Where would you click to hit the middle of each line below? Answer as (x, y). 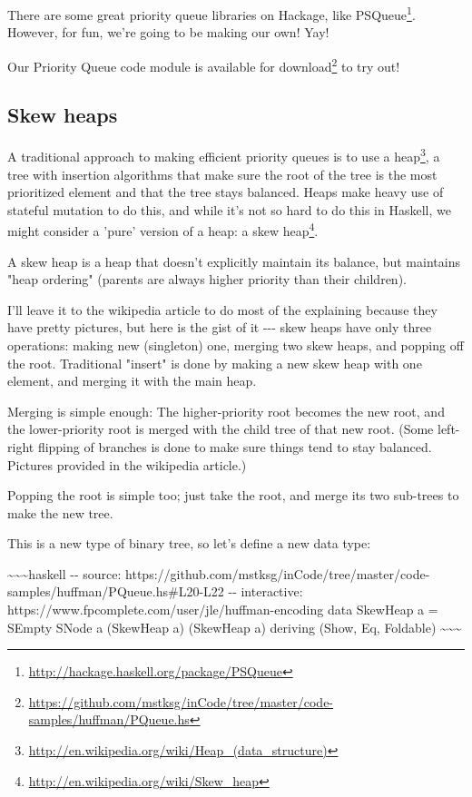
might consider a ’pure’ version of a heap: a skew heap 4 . (163, 229)
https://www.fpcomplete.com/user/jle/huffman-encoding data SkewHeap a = (223, 610)
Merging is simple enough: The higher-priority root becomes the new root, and (226, 411)
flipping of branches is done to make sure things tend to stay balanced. (235, 446)
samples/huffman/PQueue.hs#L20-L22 (116, 591)
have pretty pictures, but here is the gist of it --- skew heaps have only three (220, 327)
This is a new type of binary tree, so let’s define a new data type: (189, 543)
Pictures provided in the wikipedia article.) (127, 464)
